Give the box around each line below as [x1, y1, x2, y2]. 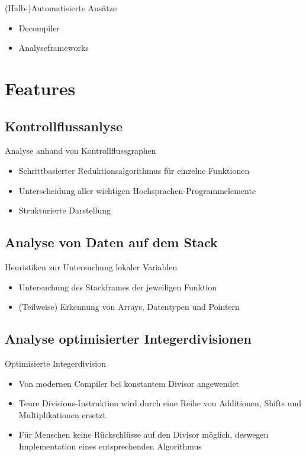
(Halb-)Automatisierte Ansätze [5, 2, 117, 14]
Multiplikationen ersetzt [18, 408, 106, 421]
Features [5, 76, 76, 100]
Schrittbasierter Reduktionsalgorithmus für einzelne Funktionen [18, 164, 250, 176]
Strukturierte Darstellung [18, 204, 111, 216]
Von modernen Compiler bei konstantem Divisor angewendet [18, 377, 240, 389]
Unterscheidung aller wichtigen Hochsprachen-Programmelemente [18, 184, 256, 196]
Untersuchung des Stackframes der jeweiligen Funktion [18, 280, 217, 293]
